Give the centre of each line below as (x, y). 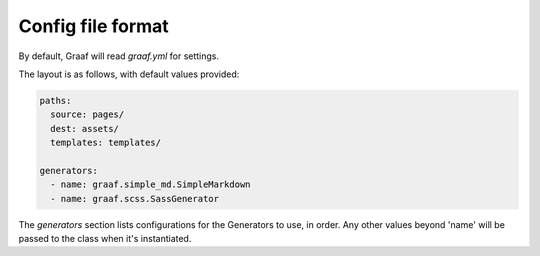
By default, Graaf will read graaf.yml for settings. (119, 56)
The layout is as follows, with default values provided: (129, 74)
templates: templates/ (106, 143)
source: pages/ (87, 114)
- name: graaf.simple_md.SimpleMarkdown (150, 184)
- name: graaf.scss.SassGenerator (135, 198)
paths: (55, 100)
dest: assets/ (85, 128)
